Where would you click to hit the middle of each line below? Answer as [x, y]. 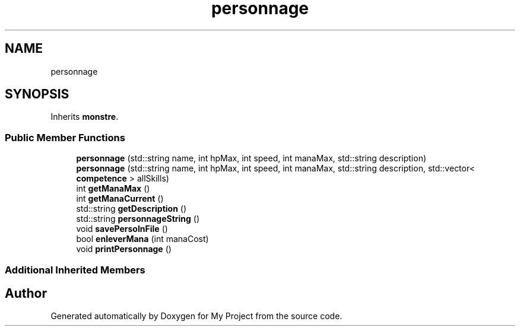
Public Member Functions [65, 137]
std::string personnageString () [138, 219]
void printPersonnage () [124, 249]
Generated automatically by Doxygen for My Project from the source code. [196, 316]
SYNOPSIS [37, 94]
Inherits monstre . [85, 117]
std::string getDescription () [131, 209]
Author [26, 293]
